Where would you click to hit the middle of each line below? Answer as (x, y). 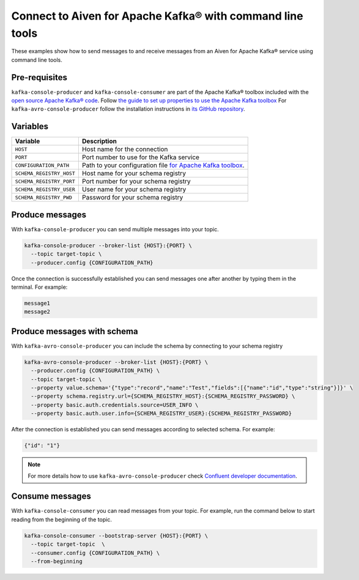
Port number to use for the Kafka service (141, 157)
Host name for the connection (125, 149)
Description (99, 141)
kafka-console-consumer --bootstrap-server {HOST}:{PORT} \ (116, 536)
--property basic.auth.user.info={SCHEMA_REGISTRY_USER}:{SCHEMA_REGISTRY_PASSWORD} (161, 414)
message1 (37, 303)
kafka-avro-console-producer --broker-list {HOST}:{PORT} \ (116, 362)
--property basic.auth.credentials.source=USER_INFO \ (115, 405)
